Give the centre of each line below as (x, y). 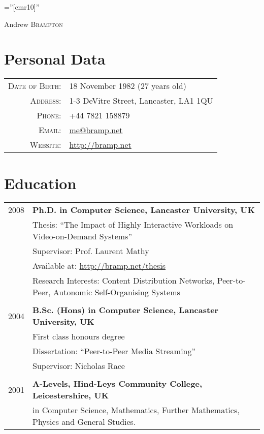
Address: (46, 101)
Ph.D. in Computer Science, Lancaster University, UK (144, 210)
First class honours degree (79, 336)
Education (40, 183)
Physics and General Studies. (84, 422)
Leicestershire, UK (71, 395)
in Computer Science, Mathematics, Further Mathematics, (136, 410)
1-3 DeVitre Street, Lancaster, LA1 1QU (141, 101)
